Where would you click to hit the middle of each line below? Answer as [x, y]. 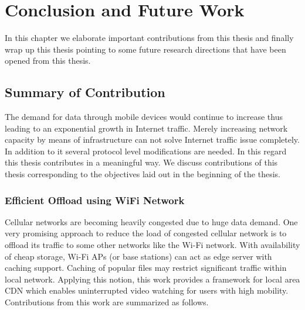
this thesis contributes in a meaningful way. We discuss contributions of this [141, 162]
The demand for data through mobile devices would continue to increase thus [144, 117]
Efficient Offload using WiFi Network [95, 200]
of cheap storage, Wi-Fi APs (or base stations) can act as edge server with [138, 256]
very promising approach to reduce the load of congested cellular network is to [146, 233]
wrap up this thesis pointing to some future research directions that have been [145, 49]
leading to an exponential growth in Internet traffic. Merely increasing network [146, 128]
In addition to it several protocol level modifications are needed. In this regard [146, 151]
